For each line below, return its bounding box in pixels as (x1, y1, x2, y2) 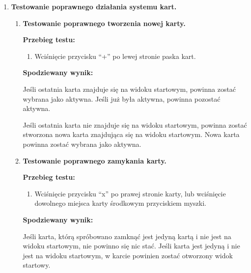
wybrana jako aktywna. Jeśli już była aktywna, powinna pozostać (23, 93, 221, 104)
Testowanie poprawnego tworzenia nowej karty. (23, 18, 186, 28)
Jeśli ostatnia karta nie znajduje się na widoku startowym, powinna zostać (23, 119, 247, 130)
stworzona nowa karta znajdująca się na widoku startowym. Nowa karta (23, 129, 240, 139)
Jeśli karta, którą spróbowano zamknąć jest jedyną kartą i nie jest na (23, 231, 231, 241)
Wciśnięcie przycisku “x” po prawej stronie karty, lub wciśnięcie (34, 188, 226, 198)
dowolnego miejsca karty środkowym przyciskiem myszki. (34, 198, 206, 208)
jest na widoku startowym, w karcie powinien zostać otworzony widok (23, 250, 233, 260)
